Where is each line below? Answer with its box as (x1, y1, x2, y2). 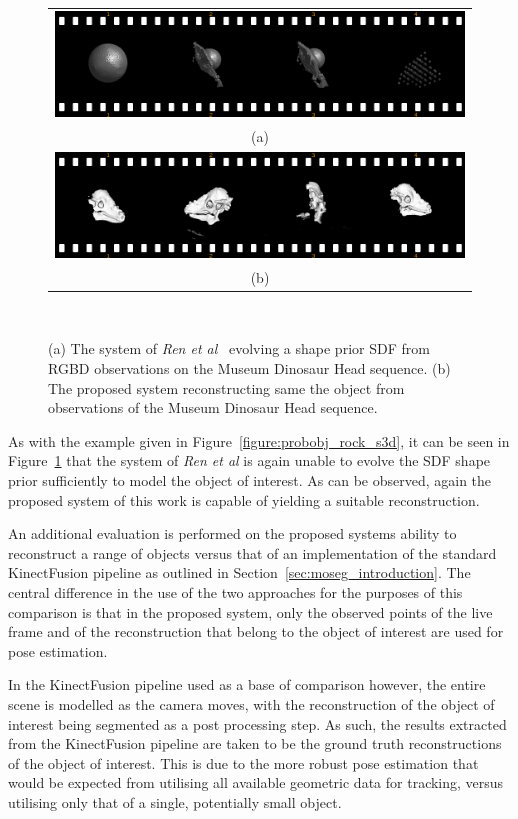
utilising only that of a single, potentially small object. (8, 791, 342, 812)
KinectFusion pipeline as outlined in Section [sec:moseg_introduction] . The (8, 562, 471, 583)
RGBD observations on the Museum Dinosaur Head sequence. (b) (48, 358, 451, 379)
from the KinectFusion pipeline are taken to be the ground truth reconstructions (8, 733, 502, 754)
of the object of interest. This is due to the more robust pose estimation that (8, 752, 479, 773)
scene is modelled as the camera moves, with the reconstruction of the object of (8, 693, 495, 714)
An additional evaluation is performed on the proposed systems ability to (8, 523, 457, 544)
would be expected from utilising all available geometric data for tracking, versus (8, 772, 504, 793)
